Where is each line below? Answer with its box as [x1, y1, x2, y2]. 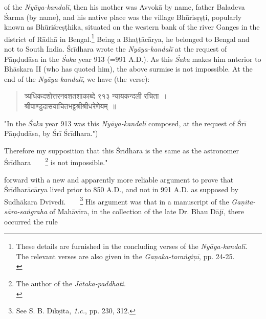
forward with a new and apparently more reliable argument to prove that [4, 174, 234, 185]
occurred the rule [4, 216, 58, 226]
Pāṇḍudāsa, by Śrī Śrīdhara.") [4, 128, 98, 139]
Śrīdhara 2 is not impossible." [4, 155, 108, 168]
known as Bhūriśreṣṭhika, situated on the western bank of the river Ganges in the [4, 21, 260, 32]
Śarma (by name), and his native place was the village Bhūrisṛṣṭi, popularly [4, 11, 242, 22]
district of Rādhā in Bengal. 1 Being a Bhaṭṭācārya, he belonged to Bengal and [4, 32, 250, 44]
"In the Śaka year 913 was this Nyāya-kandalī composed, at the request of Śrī [4, 118, 247, 128]
